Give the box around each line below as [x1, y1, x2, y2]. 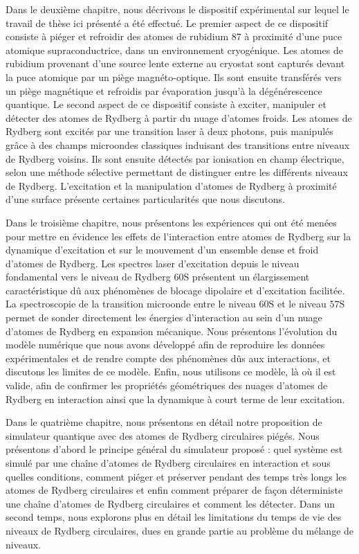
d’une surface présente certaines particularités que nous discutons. [6, 192, 286, 206]
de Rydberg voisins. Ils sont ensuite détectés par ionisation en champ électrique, [6, 151, 344, 166]
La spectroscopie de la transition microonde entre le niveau [6, 296, 256, 311]
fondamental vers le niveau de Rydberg [6, 269, 171, 284]
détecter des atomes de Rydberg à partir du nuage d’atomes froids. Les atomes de [6, 110, 352, 125]
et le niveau [277, 296, 326, 311]
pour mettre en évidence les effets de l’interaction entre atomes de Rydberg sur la [6, 229, 351, 243]
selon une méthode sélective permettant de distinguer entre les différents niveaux [6, 165, 348, 179]
